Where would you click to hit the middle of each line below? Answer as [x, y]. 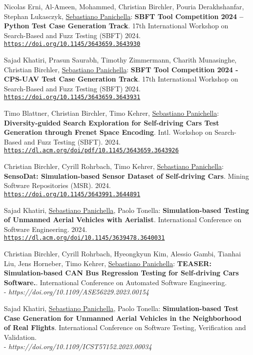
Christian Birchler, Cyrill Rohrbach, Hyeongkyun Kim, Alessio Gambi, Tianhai [123, 253]
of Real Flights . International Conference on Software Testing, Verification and [125, 327]
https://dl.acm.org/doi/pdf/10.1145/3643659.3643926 [91, 151]
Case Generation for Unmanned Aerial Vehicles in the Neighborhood [123, 318]
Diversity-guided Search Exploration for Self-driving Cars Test [112, 122]
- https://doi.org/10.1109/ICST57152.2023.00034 [78, 346]
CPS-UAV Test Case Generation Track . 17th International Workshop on [121, 79]
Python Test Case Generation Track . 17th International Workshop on [116, 26]
